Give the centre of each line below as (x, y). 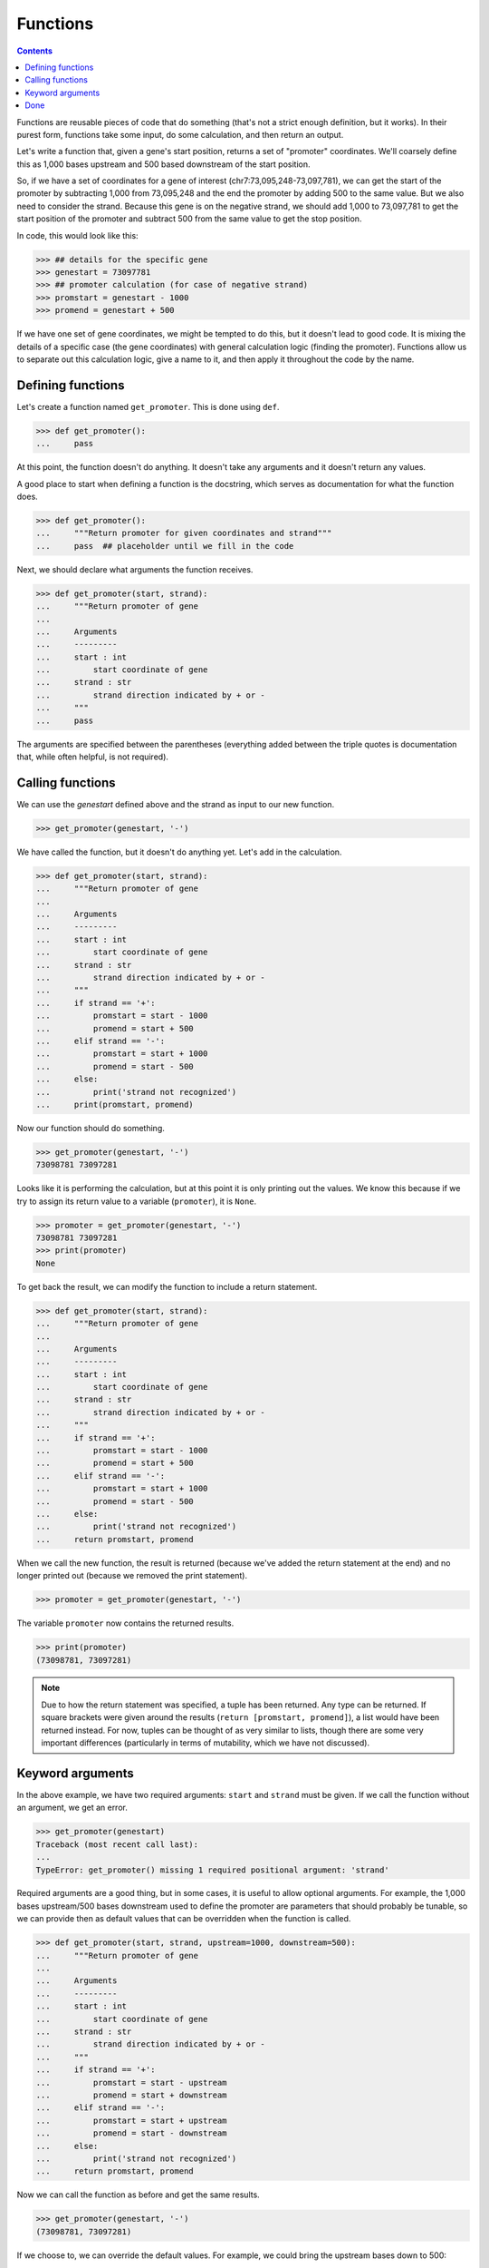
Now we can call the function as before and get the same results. (138, 2195)
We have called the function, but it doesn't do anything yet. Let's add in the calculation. (179, 852)
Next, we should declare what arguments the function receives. (135, 569)
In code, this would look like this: (78, 235)
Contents (35, 51)
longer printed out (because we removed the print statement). (132, 1576)
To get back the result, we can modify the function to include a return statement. (167, 1286)
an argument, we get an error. (72, 1808)
